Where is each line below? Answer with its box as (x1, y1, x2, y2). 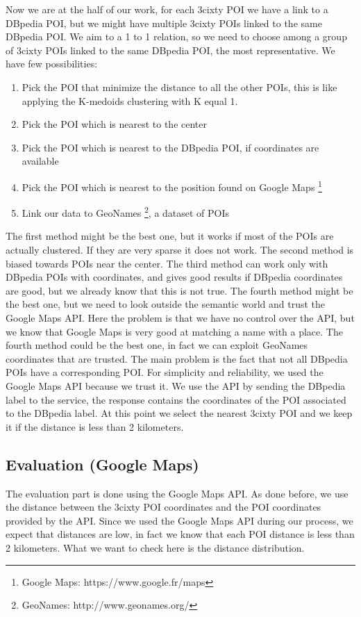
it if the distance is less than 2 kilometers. (6, 419, 184, 434)
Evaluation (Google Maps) (6, 453, 199, 475)
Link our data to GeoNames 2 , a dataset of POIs (22, 204, 230, 220)
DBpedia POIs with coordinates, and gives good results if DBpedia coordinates (6, 270, 343, 284)
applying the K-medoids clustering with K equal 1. (22, 93, 238, 108)
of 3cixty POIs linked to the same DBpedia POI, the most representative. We (6, 42, 335, 57)
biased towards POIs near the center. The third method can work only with (6, 256, 328, 270)
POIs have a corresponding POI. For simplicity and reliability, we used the (6, 365, 324, 379)
